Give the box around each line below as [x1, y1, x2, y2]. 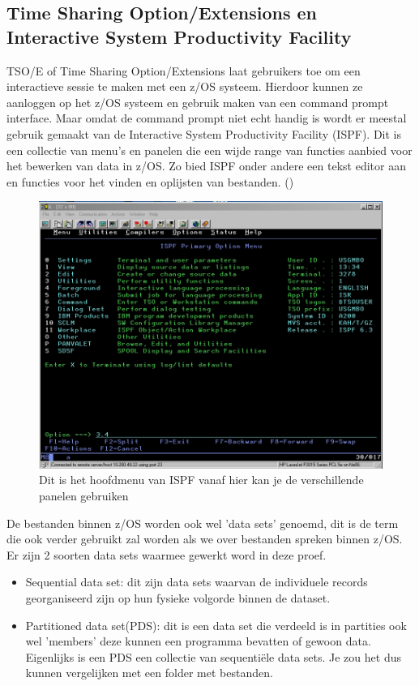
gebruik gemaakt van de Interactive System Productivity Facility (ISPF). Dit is [6, 125, 401, 142]
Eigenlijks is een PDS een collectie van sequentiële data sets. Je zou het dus [25, 648, 401, 665]
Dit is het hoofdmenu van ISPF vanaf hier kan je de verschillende [39, 471, 364, 488]
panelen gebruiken [39, 487, 129, 504]
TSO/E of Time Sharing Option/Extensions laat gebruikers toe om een [6, 62, 361, 79]
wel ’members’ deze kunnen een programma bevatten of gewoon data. [25, 632, 371, 650]
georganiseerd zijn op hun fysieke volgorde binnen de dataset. [25, 589, 331, 606]
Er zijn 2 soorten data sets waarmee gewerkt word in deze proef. [6, 546, 327, 563]
